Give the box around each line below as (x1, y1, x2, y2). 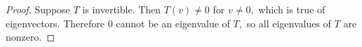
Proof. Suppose (6, 2, 70, 16)
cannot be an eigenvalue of (116, 15, 230, 30)
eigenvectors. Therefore (6, 15, 105, 30)
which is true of (258, 2, 326, 16)
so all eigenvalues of (246, 15, 331, 30)
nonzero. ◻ (6, 29, 55, 44)
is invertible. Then (82, 2, 161, 16)
